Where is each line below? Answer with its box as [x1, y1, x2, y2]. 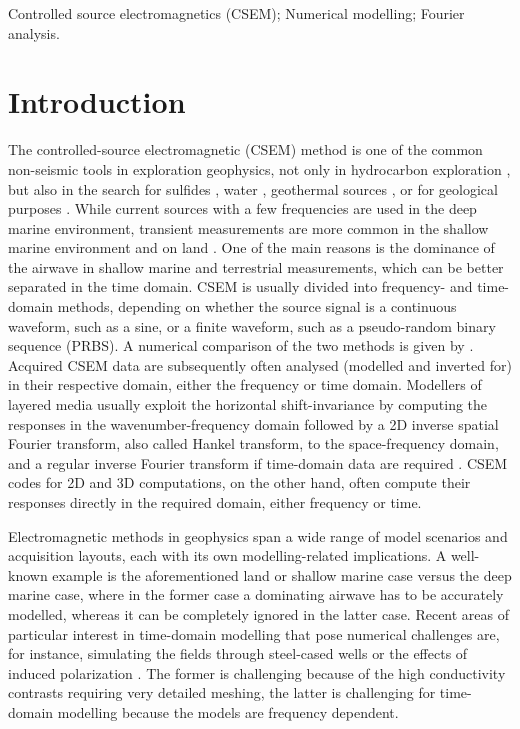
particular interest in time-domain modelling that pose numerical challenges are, [8, 623, 500, 644]
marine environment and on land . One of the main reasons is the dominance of [8, 237, 495, 258]
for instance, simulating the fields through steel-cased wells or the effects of [8, 643, 468, 664]
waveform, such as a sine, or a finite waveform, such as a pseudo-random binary [8, 315, 496, 336]
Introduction [8, 81, 186, 122]
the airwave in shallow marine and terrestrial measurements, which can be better [8, 256, 504, 277]
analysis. [8, 22, 60, 43]
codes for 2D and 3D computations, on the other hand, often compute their [8, 472, 471, 493]
